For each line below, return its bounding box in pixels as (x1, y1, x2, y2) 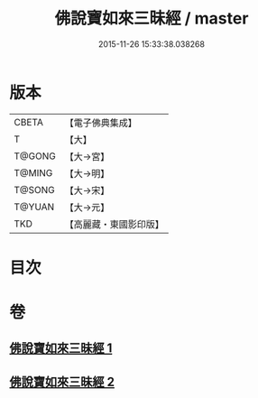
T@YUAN (14, 200, 55, 213)
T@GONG (14, 150, 56, 162)
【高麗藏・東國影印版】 (64, 218, 164, 230)
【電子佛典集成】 (64, 116, 137, 129)
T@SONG (14, 183, 56, 196)
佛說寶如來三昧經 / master (54, 8, 249, 29)
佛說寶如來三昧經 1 (9, 340, 113, 356)
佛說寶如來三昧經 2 (9, 374, 115, 389)
